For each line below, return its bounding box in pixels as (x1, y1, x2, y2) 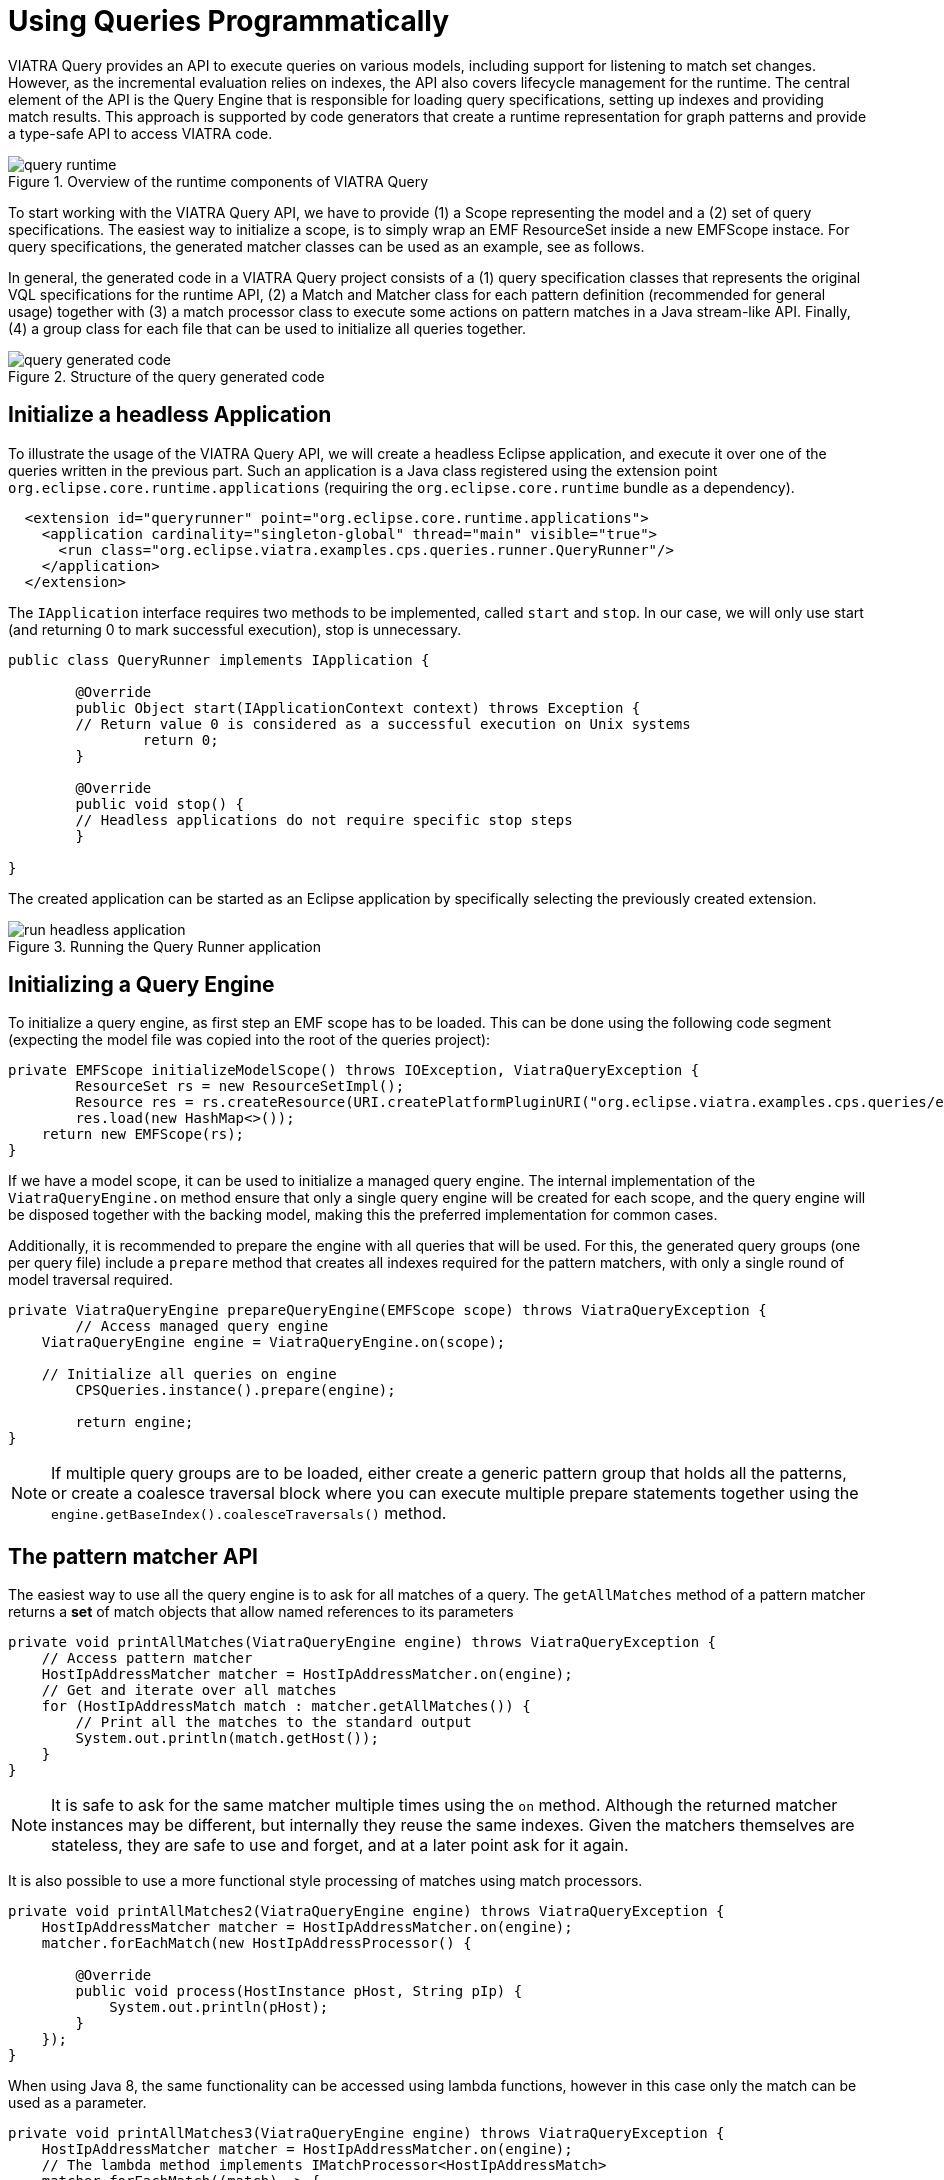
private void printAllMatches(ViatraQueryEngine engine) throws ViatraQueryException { (8, 1634, 717, 1651)
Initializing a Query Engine (8, 972, 275, 998)
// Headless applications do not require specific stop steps (75, 811, 573, 828)
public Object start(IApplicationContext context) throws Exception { (75, 699, 641, 716)
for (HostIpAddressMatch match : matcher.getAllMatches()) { (41, 1698, 531, 1715)
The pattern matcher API (8, 1543, 258, 1569)
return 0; (142, 731, 219, 748)
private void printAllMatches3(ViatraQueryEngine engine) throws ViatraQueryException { (8, 2125, 725, 2142)
